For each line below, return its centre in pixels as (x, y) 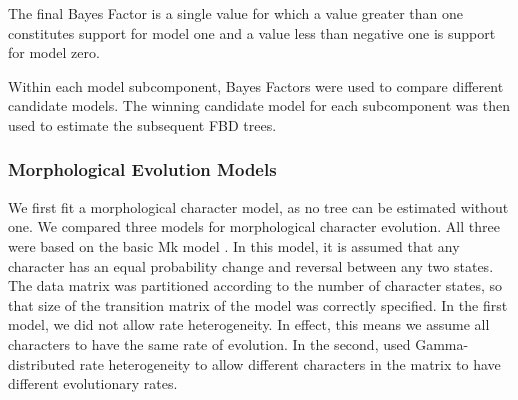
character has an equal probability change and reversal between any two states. (251, 265)
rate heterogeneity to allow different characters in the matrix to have (290, 363)
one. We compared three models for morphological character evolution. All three (254, 226)
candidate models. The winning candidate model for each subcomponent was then (259, 105)
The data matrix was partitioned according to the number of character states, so (255, 285)
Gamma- (442, 343)
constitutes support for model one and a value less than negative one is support (252, 32)
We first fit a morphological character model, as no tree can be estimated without (258, 206)
